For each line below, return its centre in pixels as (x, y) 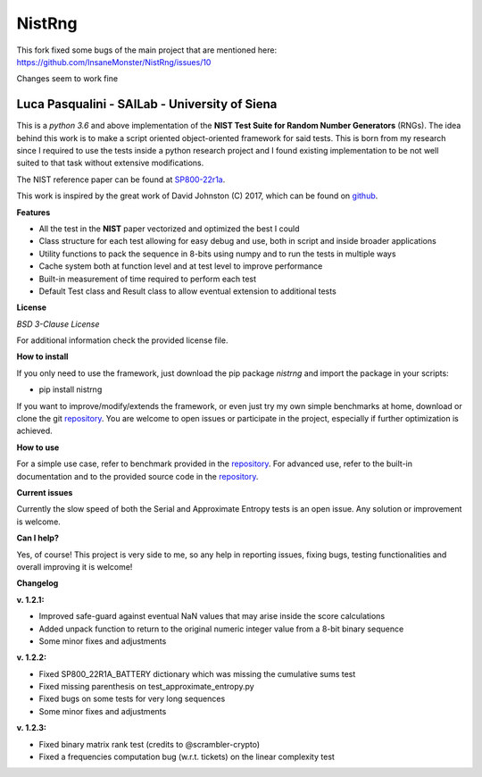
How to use (38, 447)
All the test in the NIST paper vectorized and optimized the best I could (169, 229)
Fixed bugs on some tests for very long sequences (132, 699)
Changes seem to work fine (67, 79)
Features (33, 212)
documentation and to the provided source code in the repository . (137, 476)
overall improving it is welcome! (75, 566)
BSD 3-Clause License (58, 324)
